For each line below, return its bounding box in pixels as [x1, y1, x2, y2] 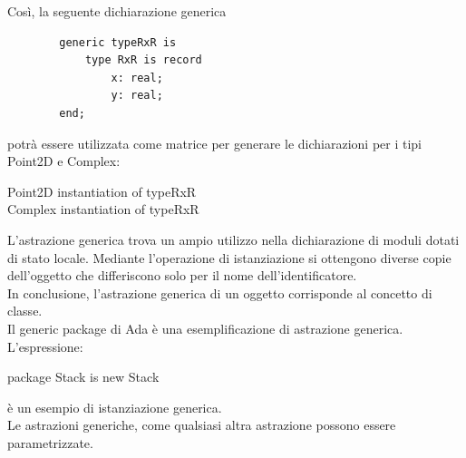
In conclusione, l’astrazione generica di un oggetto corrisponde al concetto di [7, 283, 432, 302]
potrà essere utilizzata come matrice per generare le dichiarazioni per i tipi [7, 133, 422, 152]
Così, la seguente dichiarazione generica [7, 2, 227, 20]
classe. [7, 301, 43, 320]
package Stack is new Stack [7, 367, 160, 386]
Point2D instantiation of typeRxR [7, 181, 197, 200]
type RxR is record [84, 54, 202, 67]
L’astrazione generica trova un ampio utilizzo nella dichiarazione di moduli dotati [7, 229, 460, 248]
